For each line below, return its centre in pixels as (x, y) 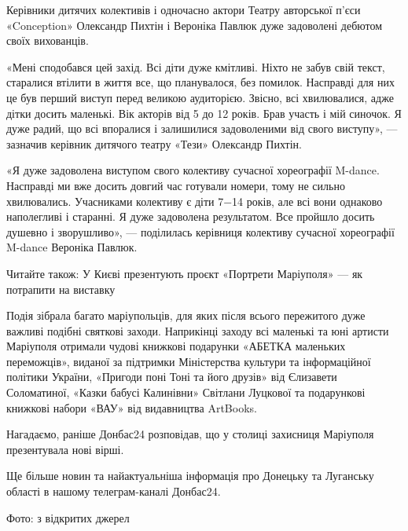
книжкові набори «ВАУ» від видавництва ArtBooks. (132, 407)
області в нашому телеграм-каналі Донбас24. (114, 491)
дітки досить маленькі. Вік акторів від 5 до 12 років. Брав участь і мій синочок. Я (204, 113)
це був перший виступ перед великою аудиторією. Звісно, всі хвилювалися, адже (200, 97)
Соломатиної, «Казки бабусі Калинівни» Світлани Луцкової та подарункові (186, 392)
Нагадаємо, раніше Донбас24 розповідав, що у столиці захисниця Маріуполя (190, 434)
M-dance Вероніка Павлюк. (72, 247)
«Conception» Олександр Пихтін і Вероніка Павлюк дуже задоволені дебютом (195, 25)
